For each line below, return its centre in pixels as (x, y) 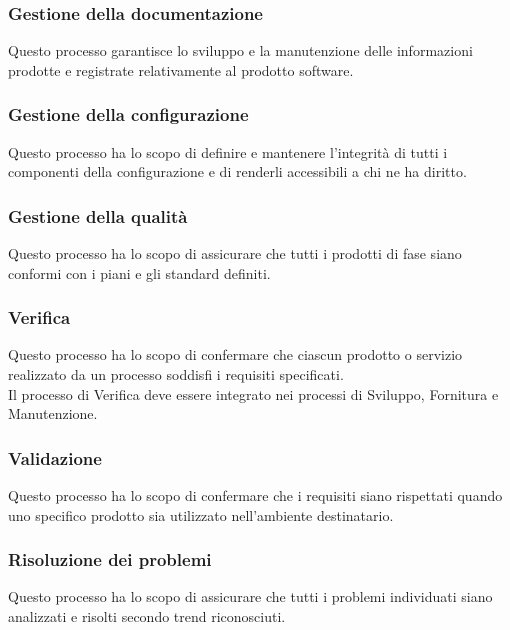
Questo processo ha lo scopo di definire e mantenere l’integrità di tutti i (228, 151)
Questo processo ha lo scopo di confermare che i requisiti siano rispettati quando (255, 495)
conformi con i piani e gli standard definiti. (139, 272)
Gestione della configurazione (128, 114)
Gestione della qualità (98, 215)
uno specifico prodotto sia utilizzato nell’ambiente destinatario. (201, 514)
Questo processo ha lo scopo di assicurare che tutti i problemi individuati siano (250, 596)
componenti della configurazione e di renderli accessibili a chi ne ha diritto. (237, 171)
